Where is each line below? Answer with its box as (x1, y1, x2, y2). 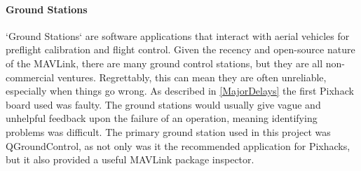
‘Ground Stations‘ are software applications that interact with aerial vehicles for (6, 28, 350, 43)
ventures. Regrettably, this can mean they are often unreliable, (57, 69, 327, 84)
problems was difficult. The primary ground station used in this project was (6, 124, 331, 139)
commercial (6, 69, 55, 84)
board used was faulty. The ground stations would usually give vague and (6, 97, 321, 111)
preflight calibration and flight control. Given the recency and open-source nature (6, 42, 355, 57)
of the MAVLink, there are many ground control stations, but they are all (6, 55, 323, 70)
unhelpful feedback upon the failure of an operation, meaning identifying (6, 111, 318, 125)
